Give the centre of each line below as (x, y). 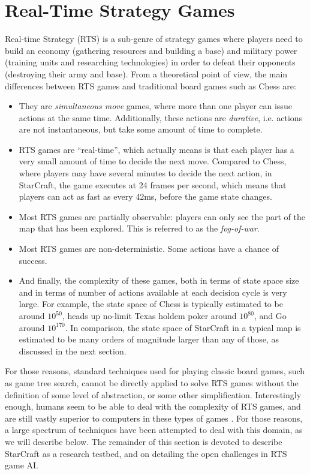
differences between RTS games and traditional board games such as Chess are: (151, 85)
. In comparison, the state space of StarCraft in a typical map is (183, 327)
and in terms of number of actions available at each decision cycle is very (153, 292)
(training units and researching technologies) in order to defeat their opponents (150, 62)
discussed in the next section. (73, 351)
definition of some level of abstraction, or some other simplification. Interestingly (153, 394)
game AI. (22, 465)
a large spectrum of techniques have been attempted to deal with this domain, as (154, 430)
